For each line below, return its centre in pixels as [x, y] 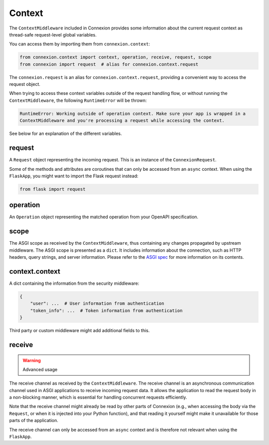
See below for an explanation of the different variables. [66, 134]
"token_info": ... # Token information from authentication [106, 310]
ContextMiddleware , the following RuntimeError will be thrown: [78, 100]
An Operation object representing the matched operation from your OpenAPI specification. [104, 217]
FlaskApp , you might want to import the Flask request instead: [74, 176]
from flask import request [53, 189]
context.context [35, 271]
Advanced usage [40, 369]
